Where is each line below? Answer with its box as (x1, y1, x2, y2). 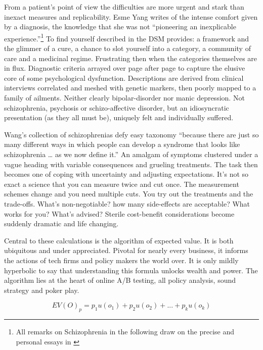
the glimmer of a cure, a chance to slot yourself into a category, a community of (4, 43, 251, 54)
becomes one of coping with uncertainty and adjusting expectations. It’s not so (4, 169, 249, 179)
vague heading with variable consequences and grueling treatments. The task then (4, 159, 258, 169)
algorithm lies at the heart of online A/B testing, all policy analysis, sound (4, 275, 236, 285)
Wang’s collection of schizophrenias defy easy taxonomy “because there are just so (4, 129, 259, 139)
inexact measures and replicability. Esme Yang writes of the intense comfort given (4, 11, 258, 22)
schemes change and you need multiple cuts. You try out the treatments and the (4, 188, 253, 199)
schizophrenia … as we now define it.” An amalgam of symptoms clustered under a (4, 148, 258, 159)
